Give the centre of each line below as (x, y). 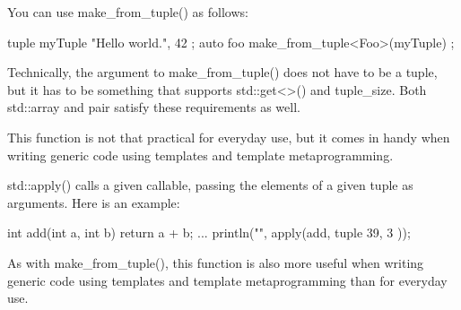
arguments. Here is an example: (94, 202)
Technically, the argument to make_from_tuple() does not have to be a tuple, (222, 72)
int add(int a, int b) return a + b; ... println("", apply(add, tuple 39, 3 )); (209, 232)
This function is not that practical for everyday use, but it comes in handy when (229, 137)
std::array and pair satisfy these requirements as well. (154, 107)
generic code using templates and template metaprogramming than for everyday (227, 280)
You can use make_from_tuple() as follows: (128, 12)
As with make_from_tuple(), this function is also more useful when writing (216, 262)
